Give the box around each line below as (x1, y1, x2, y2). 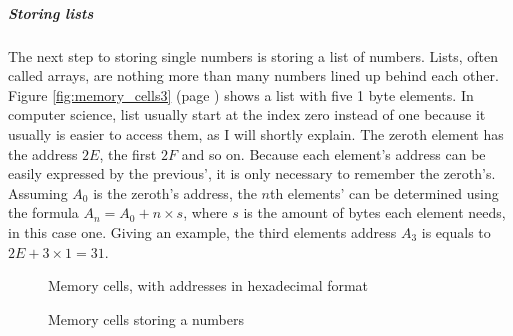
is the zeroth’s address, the (93, 182, 257, 203)
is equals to (421, 221, 491, 242)
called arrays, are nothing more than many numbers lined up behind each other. (8, 65, 499, 86)
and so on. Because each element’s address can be (181, 143, 486, 164)
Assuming (8, 182, 68, 203)
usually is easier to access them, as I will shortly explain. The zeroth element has (8, 123, 504, 144)
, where (183, 202, 228, 223)
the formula (8, 202, 79, 223)
